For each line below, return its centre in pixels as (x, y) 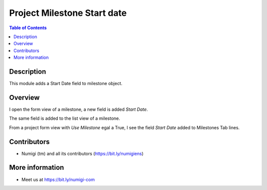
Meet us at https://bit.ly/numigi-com (58, 179)
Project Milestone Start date (68, 13)
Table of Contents (28, 28)
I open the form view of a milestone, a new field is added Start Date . (79, 109)
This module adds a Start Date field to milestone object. (66, 84)
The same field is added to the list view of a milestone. (65, 118)
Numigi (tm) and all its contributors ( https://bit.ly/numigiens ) (83, 153)
